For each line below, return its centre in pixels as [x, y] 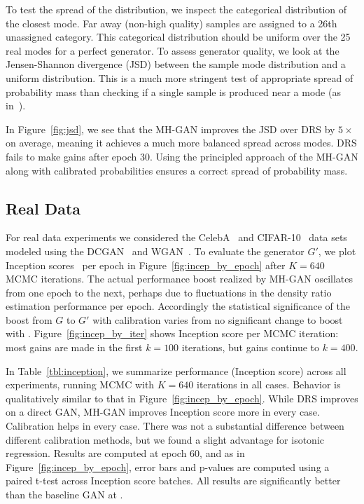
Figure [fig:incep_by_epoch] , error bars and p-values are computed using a [168, 466]
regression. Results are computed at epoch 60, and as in [125, 453]
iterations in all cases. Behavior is [269, 384]
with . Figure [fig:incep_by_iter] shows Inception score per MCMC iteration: [172, 333]
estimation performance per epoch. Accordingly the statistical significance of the [178, 306]
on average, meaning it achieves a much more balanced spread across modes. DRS [181, 143]
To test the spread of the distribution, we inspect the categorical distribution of [176, 9]
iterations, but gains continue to [250, 347]
